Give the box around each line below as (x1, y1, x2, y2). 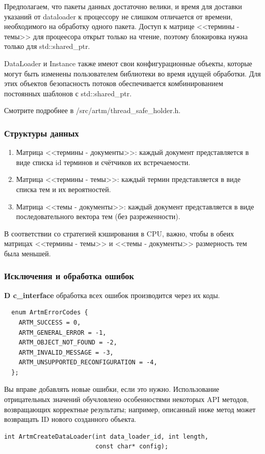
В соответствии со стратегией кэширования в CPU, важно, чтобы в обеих (4, 228, 234, 238)
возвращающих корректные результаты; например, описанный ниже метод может (4, 404, 256, 414)
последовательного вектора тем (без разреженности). (16, 211, 180, 222)
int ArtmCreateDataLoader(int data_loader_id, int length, (4, 433, 208, 440)
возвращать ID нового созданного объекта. (4, 414, 137, 424)
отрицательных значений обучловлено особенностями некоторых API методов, (4, 394, 249, 405)
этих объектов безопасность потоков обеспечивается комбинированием (4, 78, 223, 89)
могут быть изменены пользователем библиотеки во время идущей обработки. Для (4, 68, 261, 78)
